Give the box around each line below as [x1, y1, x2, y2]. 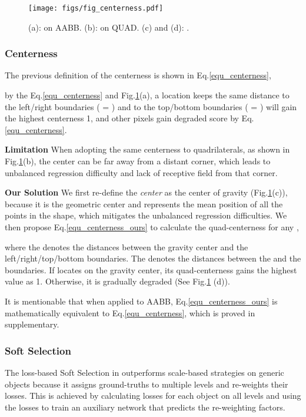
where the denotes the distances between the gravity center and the [5, 240, 248, 253]
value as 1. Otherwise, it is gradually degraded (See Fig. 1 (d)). [5, 275, 230, 287]
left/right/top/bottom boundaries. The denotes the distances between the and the [5, 252, 301, 264]
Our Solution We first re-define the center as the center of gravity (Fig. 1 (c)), [5, 186, 288, 198]
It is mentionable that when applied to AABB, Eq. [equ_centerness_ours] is [5, 294, 278, 307]
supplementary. [5, 318, 59, 330]
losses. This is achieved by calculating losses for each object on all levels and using [5, 389, 301, 402]
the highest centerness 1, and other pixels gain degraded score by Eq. [5, 112, 254, 124]
